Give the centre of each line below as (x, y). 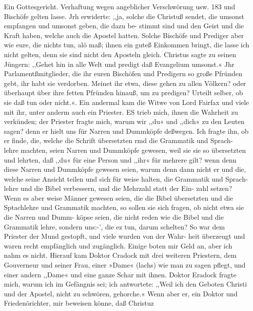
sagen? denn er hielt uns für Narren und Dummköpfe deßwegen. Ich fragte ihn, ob (126, 131)
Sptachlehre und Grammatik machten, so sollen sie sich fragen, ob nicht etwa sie (124, 207)
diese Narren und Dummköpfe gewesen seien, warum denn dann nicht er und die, (125, 169)
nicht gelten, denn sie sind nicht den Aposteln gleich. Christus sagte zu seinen (120, 54)
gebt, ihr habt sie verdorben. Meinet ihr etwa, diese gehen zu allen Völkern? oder (125, 83)
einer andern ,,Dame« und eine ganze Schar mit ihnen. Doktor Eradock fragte (120, 274)
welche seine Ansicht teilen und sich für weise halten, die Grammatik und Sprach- (126, 178)
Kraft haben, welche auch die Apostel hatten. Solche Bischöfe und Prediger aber (124, 35)
